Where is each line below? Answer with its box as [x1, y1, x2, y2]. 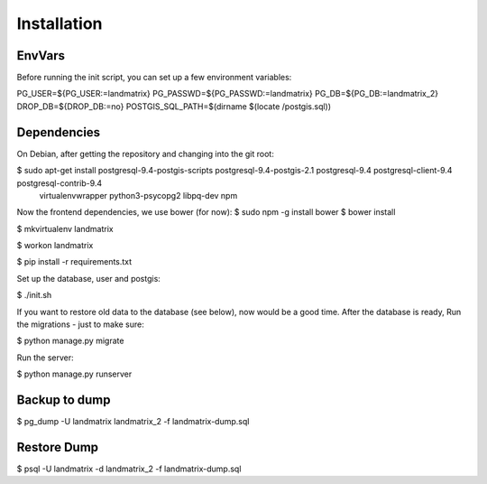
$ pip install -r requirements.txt [16, 256, 133, 267]
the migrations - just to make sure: [16, 319, 144, 330]
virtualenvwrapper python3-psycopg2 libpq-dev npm [39, 190, 238, 200]
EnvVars [16, 48, 66, 63]
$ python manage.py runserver [16, 368, 133, 379]
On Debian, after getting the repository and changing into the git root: [16, 148, 274, 159]
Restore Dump [16, 439, 99, 455]
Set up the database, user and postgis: [16, 273, 161, 284]
